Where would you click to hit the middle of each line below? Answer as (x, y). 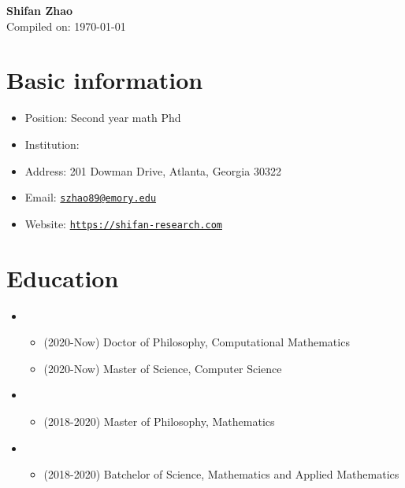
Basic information (105, 80)
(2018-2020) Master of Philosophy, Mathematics (159, 421)
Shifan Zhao (40, 10)
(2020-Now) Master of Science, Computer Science (163, 368)
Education (63, 277)
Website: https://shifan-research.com (123, 223)
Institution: (52, 144)
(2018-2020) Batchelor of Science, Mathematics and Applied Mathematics (221, 474)
